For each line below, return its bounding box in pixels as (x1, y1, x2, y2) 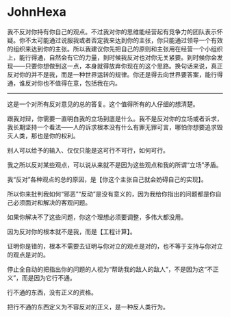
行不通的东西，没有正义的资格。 (7, 288, 97, 296)
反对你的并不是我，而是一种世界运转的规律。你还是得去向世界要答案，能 (7, 70, 211, 79)
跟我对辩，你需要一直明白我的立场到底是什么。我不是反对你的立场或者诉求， (7, 114, 223, 123)
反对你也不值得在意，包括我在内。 (25, 79, 121, 87)
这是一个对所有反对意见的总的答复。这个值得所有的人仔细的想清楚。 (7, 100, 199, 108)
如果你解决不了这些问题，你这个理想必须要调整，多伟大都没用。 (7, 213, 187, 221)
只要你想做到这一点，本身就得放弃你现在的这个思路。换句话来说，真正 (25, 62, 223, 70)
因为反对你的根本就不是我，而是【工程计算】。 (7, 227, 136, 236)
